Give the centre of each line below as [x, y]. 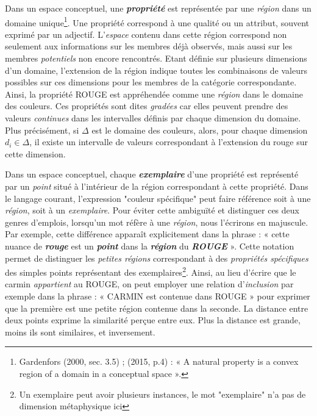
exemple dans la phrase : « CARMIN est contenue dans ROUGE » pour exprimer [158, 296]
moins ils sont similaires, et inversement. [80, 332]
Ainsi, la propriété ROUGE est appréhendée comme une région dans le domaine [154, 94]
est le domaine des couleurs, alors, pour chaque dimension [200, 130]
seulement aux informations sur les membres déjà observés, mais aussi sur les [149, 46]
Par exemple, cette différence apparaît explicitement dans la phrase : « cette [147, 234]
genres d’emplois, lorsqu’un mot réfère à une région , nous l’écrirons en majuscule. [157, 222]
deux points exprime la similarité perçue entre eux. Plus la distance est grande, [153, 320]
